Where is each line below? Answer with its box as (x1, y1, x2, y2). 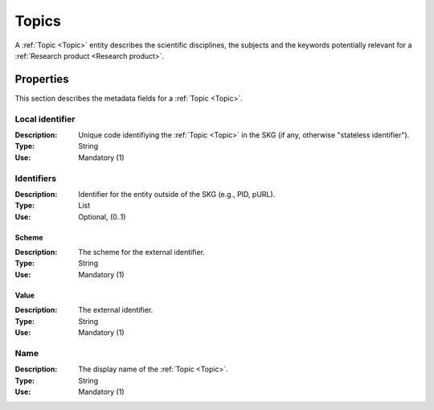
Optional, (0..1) (78, 211, 126, 221)
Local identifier (14, 113, 76, 125)
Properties (14, 72, 69, 86)
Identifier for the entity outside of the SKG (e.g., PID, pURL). (78, 189, 276, 199)
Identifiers (14, 173, 56, 184)
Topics (14, 12, 62, 30)
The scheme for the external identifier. (78, 248, 205, 257)
